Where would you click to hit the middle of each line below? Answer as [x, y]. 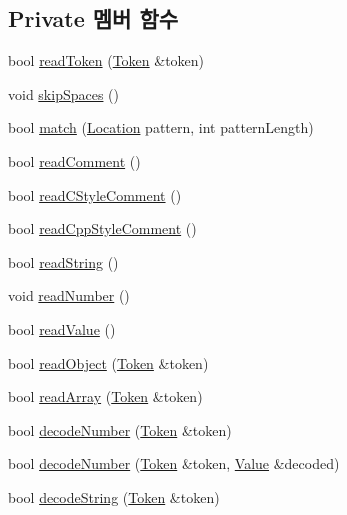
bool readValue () [62, 328]
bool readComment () [74, 160]
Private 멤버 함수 [93, 18]
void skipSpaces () [64, 93]
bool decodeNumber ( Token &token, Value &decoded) [174, 463]
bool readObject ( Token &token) [108, 362]
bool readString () [63, 261]
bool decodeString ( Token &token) [114, 496]
